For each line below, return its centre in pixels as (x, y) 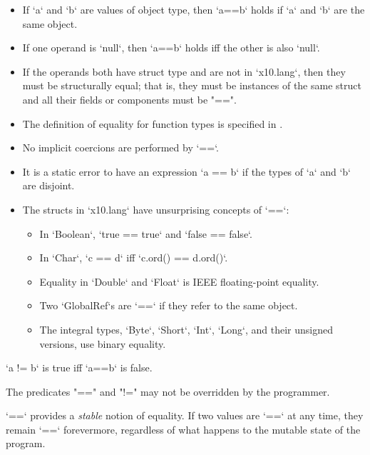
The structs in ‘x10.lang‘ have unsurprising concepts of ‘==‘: (156, 209)
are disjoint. (48, 185)
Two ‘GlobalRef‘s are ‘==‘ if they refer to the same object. (169, 305)
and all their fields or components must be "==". (129, 99)
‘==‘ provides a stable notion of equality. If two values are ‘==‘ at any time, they (185, 415)
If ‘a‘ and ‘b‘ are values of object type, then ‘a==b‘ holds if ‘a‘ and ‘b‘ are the (194, 9)
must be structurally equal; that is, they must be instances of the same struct (192, 85)
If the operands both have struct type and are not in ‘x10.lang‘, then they (184, 71)
